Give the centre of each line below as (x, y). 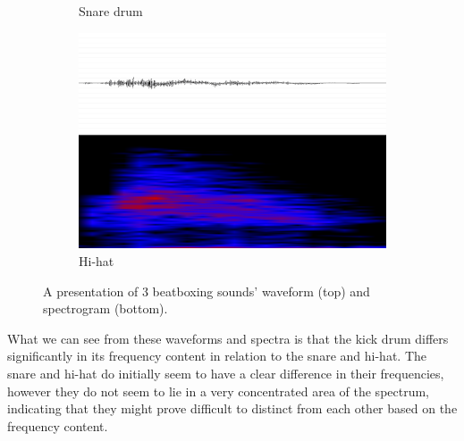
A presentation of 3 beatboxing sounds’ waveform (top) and (207, 291)
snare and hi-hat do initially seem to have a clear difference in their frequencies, (226, 374)
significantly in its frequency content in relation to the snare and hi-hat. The (217, 356)
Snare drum (111, 11)
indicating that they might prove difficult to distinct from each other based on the (232, 408)
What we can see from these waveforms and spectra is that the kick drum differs (228, 338)
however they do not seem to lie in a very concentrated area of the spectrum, (219, 391)
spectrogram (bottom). (105, 308)
